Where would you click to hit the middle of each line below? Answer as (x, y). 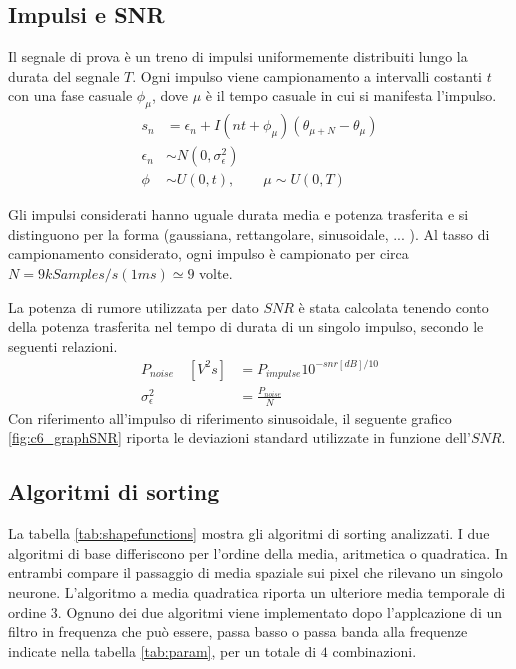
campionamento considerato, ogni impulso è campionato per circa (208, 253)
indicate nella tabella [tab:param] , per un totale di (162, 650)
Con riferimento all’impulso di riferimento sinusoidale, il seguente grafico (230, 417)
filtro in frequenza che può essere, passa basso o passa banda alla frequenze (238, 631)
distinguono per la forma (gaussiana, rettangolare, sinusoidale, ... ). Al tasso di (249, 233)
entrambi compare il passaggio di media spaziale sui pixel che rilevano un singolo (255, 572)
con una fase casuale (70, 95)
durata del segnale (64, 75)
